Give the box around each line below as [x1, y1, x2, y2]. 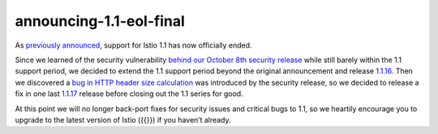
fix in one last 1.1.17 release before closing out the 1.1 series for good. [15, 89, 243, 98]
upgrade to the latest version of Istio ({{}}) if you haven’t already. [15, 115, 231, 124]
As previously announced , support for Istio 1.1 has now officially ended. [15, 40, 252, 50]
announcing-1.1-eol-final [15, 12, 186, 30]
